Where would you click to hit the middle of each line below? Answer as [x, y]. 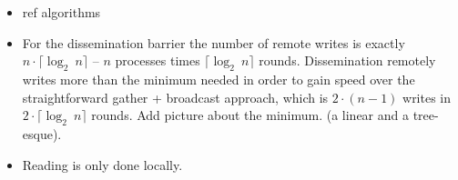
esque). [42, 133]
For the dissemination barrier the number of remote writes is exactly [214, 42]
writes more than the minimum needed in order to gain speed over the [219, 79]
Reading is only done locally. [102, 164]
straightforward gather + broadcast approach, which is [175, 97]
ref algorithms [61, 12]
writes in [427, 97]
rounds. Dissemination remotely [347, 60]
